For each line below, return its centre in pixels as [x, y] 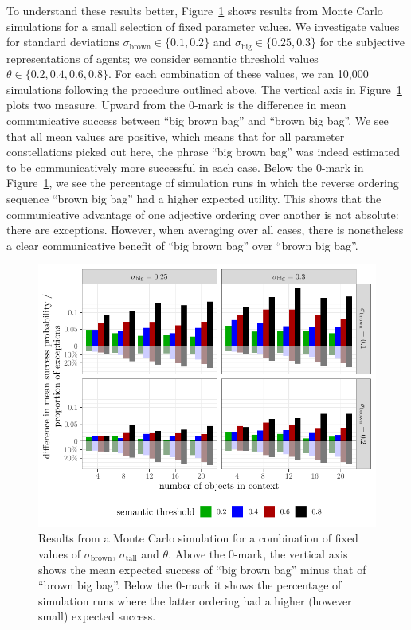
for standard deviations [63, 42]
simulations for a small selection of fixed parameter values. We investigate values [203, 26]
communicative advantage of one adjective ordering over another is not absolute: [203, 214]
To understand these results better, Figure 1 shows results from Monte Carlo [195, 10]
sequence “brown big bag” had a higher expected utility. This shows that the [194, 198]
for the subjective [362, 42]
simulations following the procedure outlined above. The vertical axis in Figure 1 [204, 89]
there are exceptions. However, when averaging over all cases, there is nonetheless [205, 230]
